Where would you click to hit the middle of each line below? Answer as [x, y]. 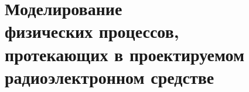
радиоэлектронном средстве [110, 77]
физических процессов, [92, 31]
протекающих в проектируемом [125, 54]
